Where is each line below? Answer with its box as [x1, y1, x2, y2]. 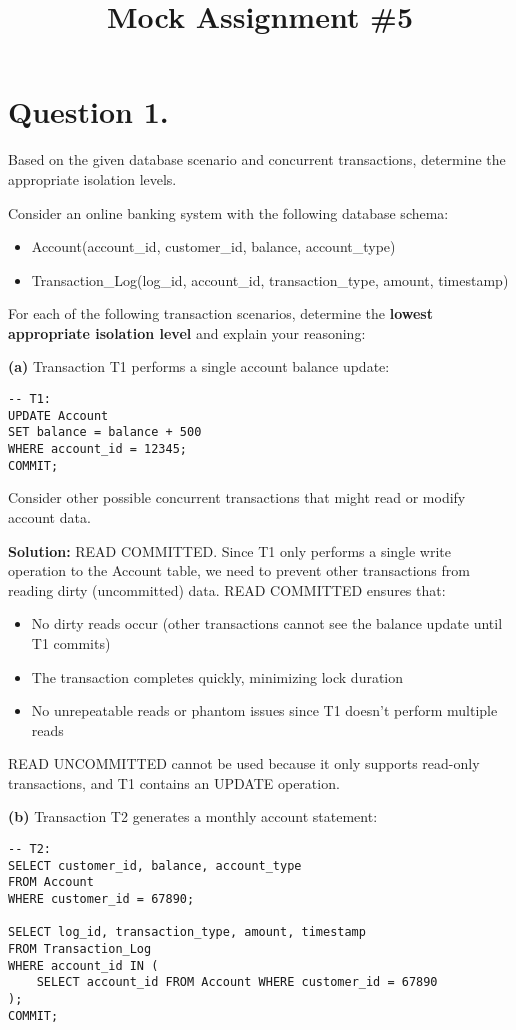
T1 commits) [31, 632, 111, 653]
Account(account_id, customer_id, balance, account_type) [31, 236, 396, 257]
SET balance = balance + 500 [8, 425, 202, 440]
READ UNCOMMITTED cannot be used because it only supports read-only [8, 753, 480, 774]
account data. [8, 506, 91, 527]
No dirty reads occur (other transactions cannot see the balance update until [31, 613, 503, 634]
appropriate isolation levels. [8, 168, 177, 189]
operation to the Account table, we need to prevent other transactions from [8, 560, 470, 581]
